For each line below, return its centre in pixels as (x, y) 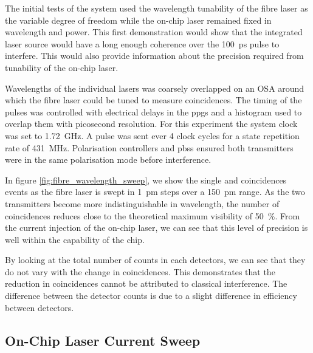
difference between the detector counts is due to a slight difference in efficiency (151, 296)
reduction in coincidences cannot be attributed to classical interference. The (146, 283)
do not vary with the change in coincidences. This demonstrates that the (140, 271)
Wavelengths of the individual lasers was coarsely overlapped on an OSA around (155, 88)
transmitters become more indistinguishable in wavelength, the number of (142, 203)
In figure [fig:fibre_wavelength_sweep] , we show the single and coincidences (146, 180)
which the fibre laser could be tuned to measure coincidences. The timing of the (153, 100)
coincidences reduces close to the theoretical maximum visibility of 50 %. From (153, 215)
